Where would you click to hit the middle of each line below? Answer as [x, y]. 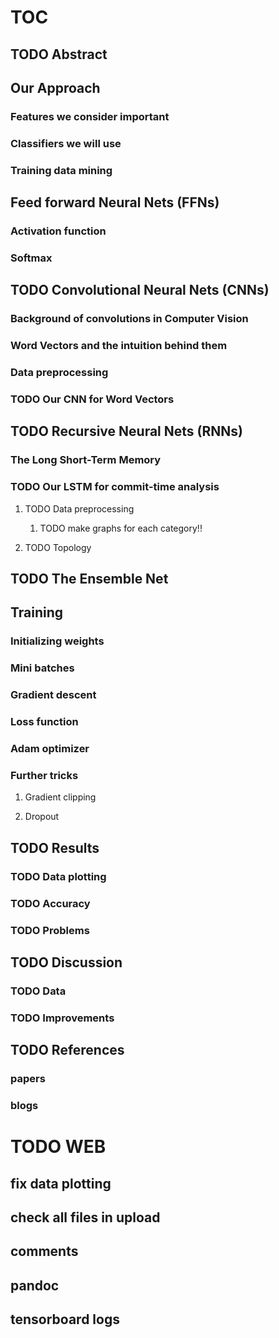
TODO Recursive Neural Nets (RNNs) [126, 431]
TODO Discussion [66, 962]
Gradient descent [53, 695]
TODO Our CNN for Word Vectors [92, 399]
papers [28, 1079]
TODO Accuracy [50, 903]
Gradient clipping [60, 797]
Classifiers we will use [66, 143]
